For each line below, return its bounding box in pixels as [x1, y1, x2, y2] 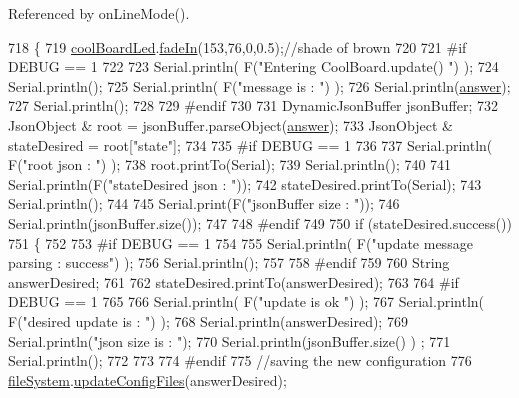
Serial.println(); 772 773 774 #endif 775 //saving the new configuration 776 [8, 350, 472, 371]
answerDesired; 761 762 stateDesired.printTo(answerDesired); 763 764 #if [8, 271, 459, 292]
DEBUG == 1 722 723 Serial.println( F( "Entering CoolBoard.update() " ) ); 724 [8, 56, 499, 77]
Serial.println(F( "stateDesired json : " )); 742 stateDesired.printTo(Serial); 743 [8, 173, 482, 194]
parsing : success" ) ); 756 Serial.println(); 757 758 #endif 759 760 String [8, 252, 450, 273]
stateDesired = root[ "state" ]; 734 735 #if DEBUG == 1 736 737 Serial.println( [8, 134, 493, 155]
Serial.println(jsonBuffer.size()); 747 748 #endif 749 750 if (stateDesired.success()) [8, 212, 512, 233]
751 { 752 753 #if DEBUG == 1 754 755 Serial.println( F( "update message [8, 232, 473, 253]
